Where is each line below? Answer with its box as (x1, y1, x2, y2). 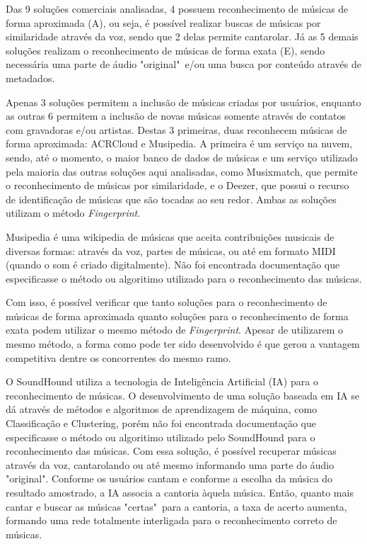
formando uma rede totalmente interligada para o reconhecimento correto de (6, 513, 337, 528)
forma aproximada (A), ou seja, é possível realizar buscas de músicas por (6, 15, 321, 30)
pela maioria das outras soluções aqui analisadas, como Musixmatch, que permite (6, 164, 358, 178)
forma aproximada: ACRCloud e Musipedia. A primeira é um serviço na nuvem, (6, 136, 353, 151)
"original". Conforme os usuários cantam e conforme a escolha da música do (6, 471, 333, 486)
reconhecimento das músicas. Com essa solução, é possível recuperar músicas (6, 443, 337, 458)
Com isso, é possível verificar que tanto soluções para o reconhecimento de (6, 295, 327, 310)
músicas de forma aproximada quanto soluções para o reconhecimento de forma (6, 308, 349, 323)
